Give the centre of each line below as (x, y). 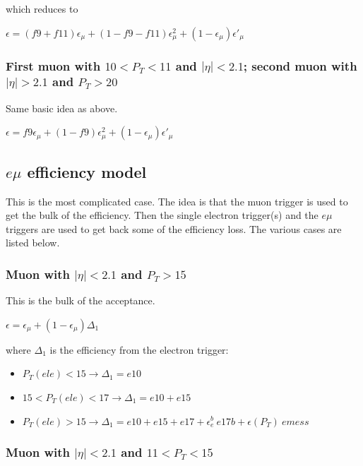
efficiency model (87, 171)
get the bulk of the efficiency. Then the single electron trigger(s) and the (162, 215)
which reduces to (42, 8)
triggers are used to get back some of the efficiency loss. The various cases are (174, 228)
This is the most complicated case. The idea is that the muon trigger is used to (177, 201)
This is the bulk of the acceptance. (81, 300)
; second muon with (300, 65)
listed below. (33, 243)
